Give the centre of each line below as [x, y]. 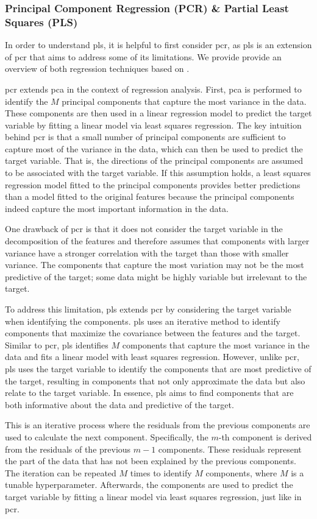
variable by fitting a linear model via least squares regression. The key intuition [153, 125]
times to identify [161, 472]
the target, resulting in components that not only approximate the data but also [155, 380]
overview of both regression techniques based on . [97, 69]
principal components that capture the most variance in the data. [184, 101]
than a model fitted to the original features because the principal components [150, 196]
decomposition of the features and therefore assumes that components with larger [157, 241]
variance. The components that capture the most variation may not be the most [155, 265]
